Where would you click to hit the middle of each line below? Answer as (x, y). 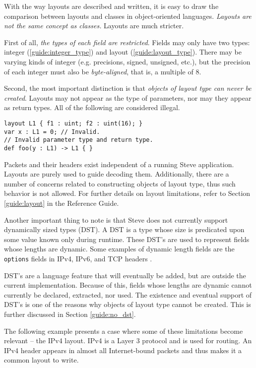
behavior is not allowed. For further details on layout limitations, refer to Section (127, 193)
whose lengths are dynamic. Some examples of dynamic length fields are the (119, 249)
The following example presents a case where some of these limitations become (124, 331)
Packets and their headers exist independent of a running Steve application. (119, 164)
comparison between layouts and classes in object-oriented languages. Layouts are (128, 16)
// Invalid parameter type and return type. (79, 140)
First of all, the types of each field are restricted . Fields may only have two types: (127, 42)
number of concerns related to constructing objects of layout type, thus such (120, 183)
